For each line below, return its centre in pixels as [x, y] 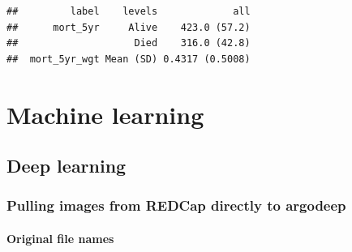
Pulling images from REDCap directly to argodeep [176, 205]
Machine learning [105, 114]
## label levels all [129, 11]
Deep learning [67, 166]
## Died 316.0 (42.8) [129, 43]
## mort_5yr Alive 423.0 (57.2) [129, 27]
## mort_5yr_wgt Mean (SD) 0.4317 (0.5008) [129, 59]
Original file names [60, 238]
